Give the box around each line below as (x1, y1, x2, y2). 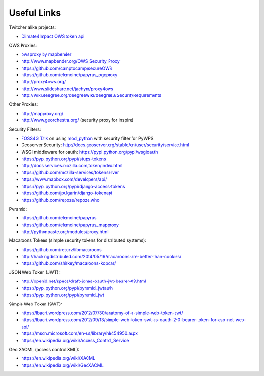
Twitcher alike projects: (9, 24, 56, 30)
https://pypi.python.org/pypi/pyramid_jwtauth (21, 285, 113, 291)
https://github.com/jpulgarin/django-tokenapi (21, 190, 112, 196)
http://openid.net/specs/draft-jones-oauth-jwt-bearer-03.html (21, 278, 146, 284)
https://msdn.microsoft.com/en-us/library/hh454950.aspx (21, 330, 138, 336)
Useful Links (9, 7, 61, 18)
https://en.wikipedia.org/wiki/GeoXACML (21, 362, 104, 368)
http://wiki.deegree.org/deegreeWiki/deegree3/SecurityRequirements (21, 93, 161, 98)
